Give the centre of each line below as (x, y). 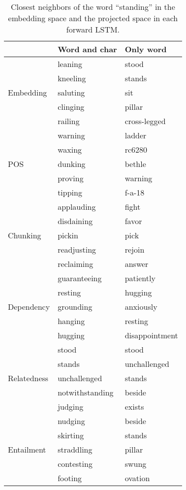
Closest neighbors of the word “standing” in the (93, 7)
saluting (71, 92)
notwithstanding (86, 392)
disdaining (75, 221)
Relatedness (28, 378)
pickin (68, 235)
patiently (140, 278)
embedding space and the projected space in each (93, 18)
